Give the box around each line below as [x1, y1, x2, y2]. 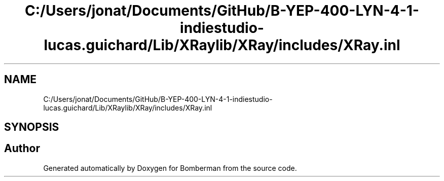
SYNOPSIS [4, 121, 59, 134]
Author [4, 142, 40, 155]
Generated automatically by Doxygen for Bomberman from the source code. [43, 163, 297, 172]
